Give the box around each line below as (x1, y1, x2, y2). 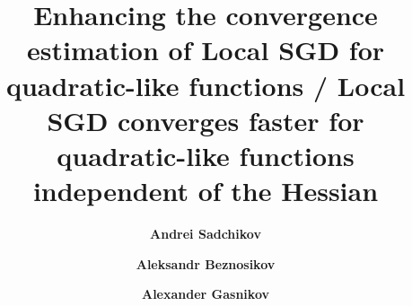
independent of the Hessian (32, 172, 379, 209)
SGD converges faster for (47, 101, 364, 138)
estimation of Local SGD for (26, 31, 385, 68)
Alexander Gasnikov (141, 284, 269, 303)
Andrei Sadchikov (150, 224, 261, 243)
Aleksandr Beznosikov (136, 254, 276, 273)
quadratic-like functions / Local (5, 66, 406, 103)
